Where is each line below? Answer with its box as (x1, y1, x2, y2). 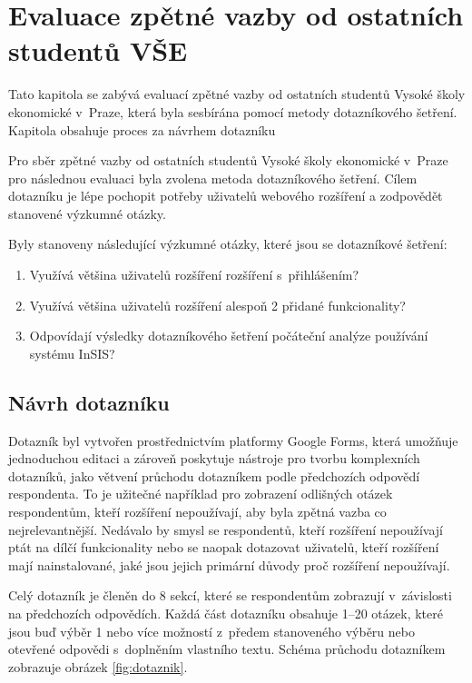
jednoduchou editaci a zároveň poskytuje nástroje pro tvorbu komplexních (8, 449, 420, 468)
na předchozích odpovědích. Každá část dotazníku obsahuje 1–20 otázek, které (8, 603, 443, 622)
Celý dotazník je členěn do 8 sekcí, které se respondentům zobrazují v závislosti (8, 586, 452, 605)
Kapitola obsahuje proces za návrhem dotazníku (8, 120, 276, 139)
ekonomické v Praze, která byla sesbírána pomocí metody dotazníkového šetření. (8, 102, 457, 121)
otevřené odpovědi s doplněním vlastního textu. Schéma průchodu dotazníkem (8, 639, 446, 658)
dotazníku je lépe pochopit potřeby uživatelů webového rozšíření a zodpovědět (8, 186, 443, 205)
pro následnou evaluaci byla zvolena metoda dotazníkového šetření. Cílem (8, 168, 418, 187)
